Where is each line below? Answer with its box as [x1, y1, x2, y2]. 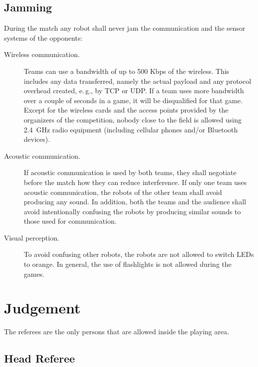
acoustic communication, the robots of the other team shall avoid [24, 186, 222, 197]
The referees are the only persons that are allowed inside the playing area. [4, 326, 229, 337]
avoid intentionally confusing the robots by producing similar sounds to [24, 206, 241, 216]
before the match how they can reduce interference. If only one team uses [24, 177, 247, 187]
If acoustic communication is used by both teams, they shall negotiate [24, 167, 237, 178]
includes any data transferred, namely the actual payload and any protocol [24, 75, 252, 86]
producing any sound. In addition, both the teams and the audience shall [24, 196, 246, 207]
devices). [24, 134, 50, 144]
